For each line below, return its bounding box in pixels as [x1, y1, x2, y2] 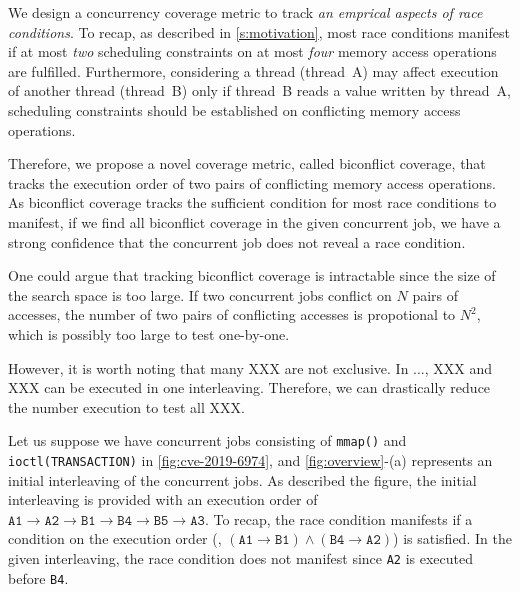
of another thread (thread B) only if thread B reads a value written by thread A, [8, 80, 511, 101]
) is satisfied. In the [393, 528, 512, 549]
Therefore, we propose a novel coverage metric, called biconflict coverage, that [8, 153, 486, 174]
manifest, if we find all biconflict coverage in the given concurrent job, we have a [8, 211, 501, 232]
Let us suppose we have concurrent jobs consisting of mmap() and [8, 430, 407, 451]
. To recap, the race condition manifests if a [204, 508, 473, 529]
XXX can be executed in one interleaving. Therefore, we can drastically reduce [8, 377, 491, 398]
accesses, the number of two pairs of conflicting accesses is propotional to [8, 304, 456, 325]
